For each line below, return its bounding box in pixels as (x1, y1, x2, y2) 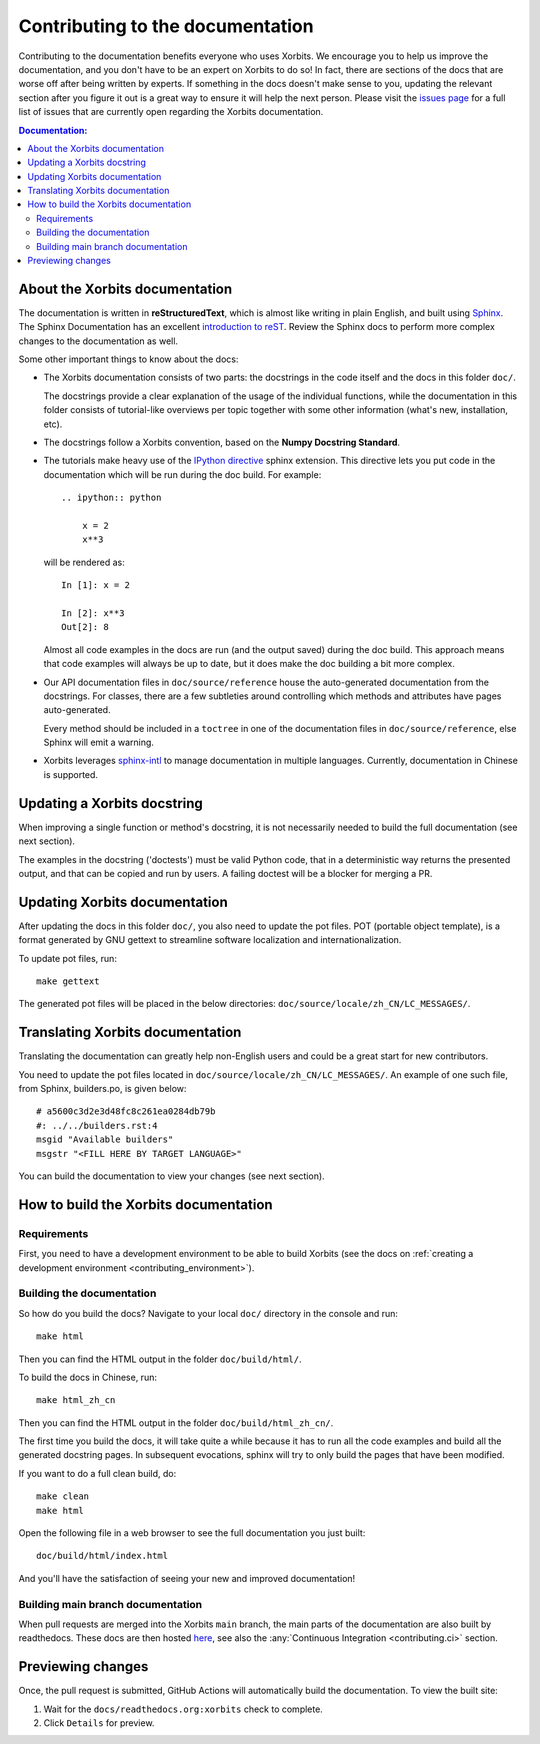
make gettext (36, 976, 100, 987)
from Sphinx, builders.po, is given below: (18, 1083, 187, 1095)
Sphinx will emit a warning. (43, 736, 155, 749)
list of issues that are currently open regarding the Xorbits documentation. (18, 106, 324, 118)
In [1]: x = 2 (61, 580, 130, 591)
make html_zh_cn (36, 1395, 116, 1406)
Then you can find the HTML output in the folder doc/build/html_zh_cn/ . (18, 1416, 334, 1429)
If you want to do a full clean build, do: (18, 1467, 177, 1479)
